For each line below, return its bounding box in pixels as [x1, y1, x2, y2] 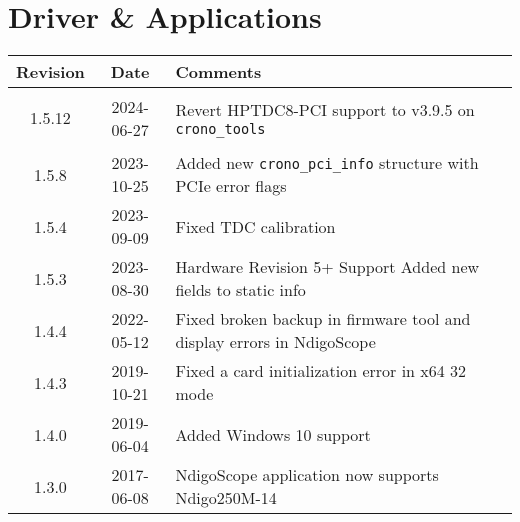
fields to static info [175, 278, 306, 302]
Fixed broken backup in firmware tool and [175, 307, 471, 331]
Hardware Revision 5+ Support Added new [175, 255, 480, 279]
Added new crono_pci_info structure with [175, 151, 479, 175]
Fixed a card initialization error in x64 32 [175, 359, 467, 383]
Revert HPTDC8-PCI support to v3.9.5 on [175, 98, 475, 122]
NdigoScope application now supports [175, 463, 439, 487]
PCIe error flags [175, 174, 287, 198]
